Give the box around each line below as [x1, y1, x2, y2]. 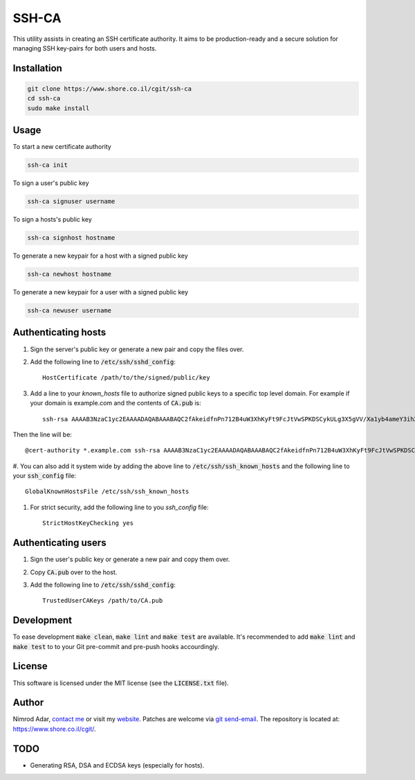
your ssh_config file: [12, 472, 76, 480]
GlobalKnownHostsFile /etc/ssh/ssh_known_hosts [25, 488, 190, 495]
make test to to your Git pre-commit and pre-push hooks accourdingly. [12, 642, 219, 650]
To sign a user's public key [12, 179, 89, 187]
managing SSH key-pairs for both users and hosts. [12, 44, 157, 52]
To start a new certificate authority [12, 143, 112, 151]
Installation [12, 62, 62, 74]
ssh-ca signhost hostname [27, 234, 116, 242]
